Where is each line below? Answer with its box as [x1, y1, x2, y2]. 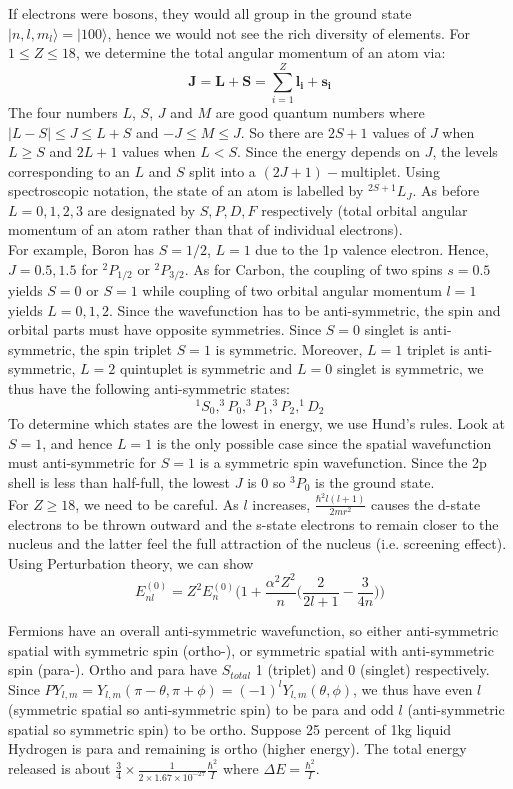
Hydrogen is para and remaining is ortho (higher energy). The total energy [8, 738, 467, 759]
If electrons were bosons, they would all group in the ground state [8, 3, 412, 23]
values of [372, 121, 426, 142]
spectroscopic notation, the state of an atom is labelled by [8, 180, 364, 201]
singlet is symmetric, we [336, 358, 484, 379]
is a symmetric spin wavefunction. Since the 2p [199, 452, 487, 473]
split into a [189, 160, 256, 181]
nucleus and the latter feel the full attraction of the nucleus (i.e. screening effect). [8, 533, 507, 554]
